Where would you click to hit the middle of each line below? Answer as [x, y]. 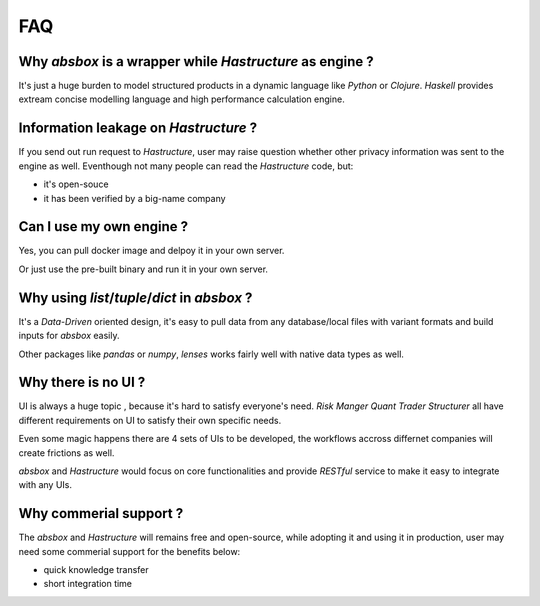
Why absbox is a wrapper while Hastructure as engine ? [196, 61]
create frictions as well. [66, 452]
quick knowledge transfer [96, 570]
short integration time [88, 584]
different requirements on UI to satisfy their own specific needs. [150, 420]
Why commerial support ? [101, 513]
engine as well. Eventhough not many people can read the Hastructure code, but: [186, 166]
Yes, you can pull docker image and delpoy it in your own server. [151, 251]
